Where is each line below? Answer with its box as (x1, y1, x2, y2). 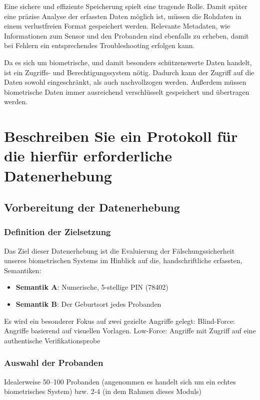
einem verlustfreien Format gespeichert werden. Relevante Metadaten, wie (4, 21, 230, 31)
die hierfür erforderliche (4, 145, 172, 166)
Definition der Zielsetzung (4, 226, 111, 238)
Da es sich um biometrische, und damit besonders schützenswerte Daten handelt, (4, 57, 252, 67)
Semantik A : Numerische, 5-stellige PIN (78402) (15, 282, 168, 292)
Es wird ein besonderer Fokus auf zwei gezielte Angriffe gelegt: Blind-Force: (4, 315, 235, 326)
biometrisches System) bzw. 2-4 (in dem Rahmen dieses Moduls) (4, 386, 201, 396)
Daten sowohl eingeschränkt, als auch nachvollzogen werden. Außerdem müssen (4, 77, 246, 87)
